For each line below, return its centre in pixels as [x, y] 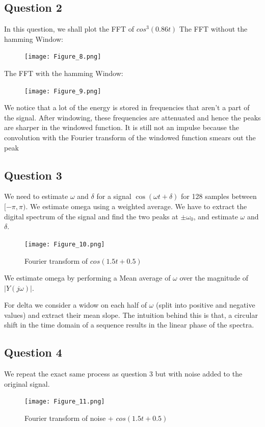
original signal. [27, 383]
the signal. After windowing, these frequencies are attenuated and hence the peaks [132, 117]
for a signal [114, 196]
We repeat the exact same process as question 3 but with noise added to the [123, 374]
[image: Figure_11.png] [65, 402]
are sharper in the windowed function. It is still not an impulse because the [122, 127]
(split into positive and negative [205, 305]
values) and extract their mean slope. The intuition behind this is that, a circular [131, 315]
